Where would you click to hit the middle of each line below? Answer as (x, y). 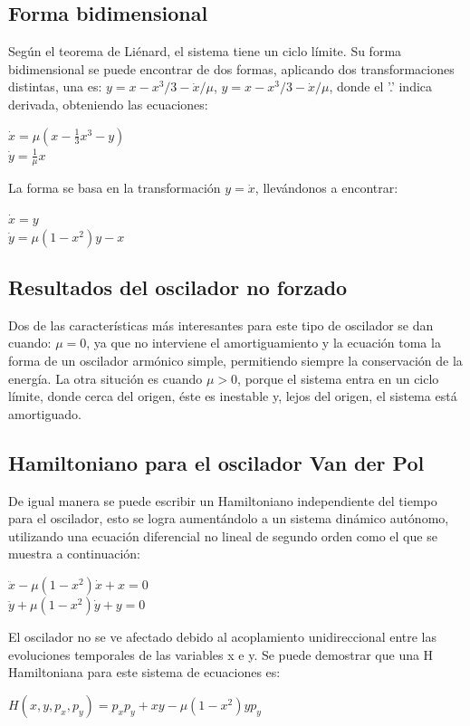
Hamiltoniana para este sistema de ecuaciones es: (144, 672)
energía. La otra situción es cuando (106, 378)
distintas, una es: (55, 86)
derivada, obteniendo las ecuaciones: (108, 104)
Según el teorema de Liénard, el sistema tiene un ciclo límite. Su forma (205, 51)
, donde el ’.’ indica (381, 86)
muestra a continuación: (74, 554)
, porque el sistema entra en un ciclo (338, 378)
